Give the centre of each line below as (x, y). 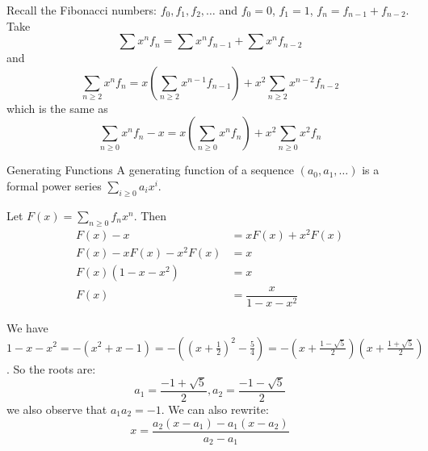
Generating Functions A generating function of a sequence (151, 170)
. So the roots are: (51, 368)
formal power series (54, 185)
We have (27, 327)
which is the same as (57, 108)
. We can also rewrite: (215, 409)
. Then (150, 215)
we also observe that (57, 409)
